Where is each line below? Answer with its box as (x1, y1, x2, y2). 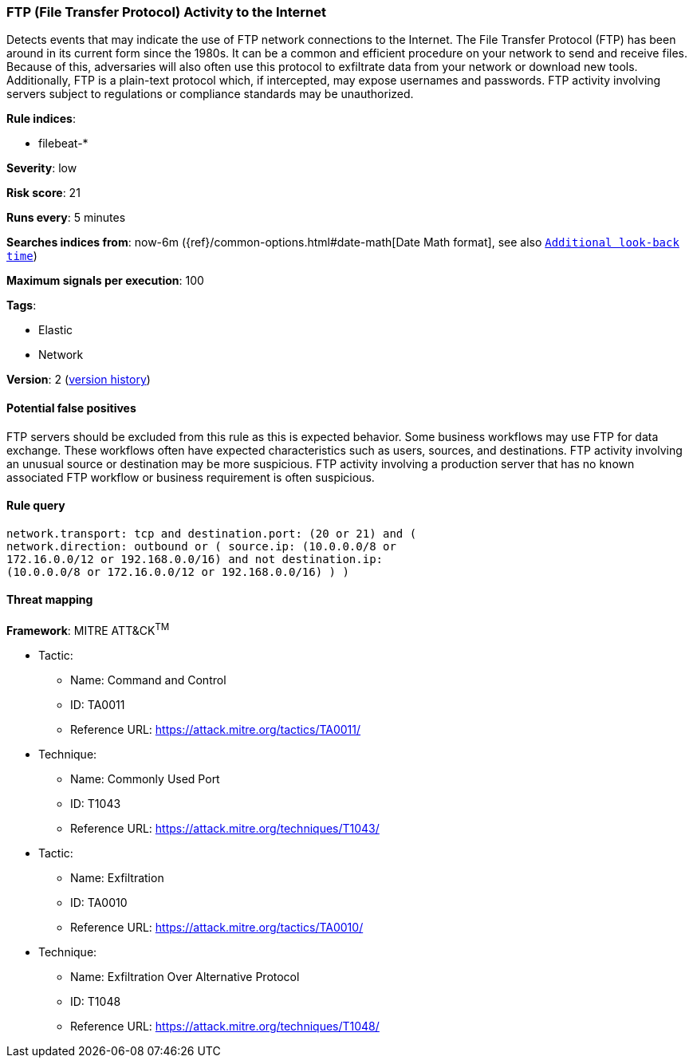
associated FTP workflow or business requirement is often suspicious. (6, 470, 375, 484)
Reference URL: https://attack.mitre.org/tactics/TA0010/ (70, 920, 364, 934)
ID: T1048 (70, 994, 121, 1008)
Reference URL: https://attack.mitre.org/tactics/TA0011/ (70, 722, 361, 736)
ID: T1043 (70, 796, 121, 810)
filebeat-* (38, 136, 89, 151)
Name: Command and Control (70, 672, 226, 687)
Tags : (6, 298, 37, 313)
